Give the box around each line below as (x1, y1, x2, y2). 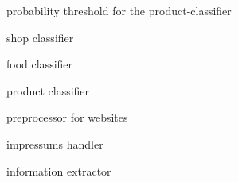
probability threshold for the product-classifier (6, 2, 232, 18)
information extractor (6, 162, 111, 179)
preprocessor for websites (6, 109, 128, 126)
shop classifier (6, 29, 74, 45)
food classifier (6, 56, 73, 72)
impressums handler (6, 135, 103, 152)
